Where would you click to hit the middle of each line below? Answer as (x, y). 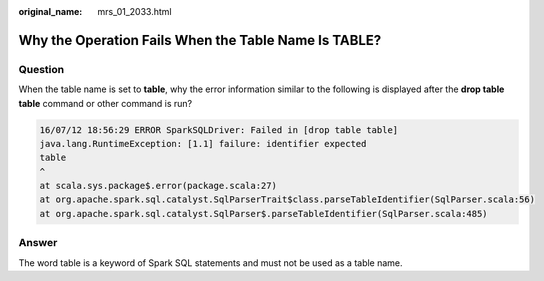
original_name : (50, 11)
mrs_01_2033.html (134, 11)
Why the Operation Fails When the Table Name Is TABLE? (200, 40)
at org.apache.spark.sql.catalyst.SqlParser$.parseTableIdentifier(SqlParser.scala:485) (264, 213)
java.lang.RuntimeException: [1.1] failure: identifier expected (203, 143)
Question (41, 69)
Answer (38, 243)
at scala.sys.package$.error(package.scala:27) (158, 186)
